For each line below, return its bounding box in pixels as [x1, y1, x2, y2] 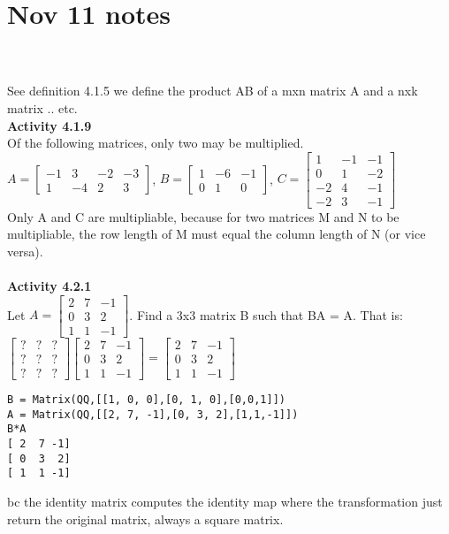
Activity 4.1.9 [7, 116, 92, 134]
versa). [7, 242, 43, 260]
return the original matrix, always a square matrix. [7, 509, 284, 528]
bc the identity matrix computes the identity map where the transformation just [7, 492, 443, 510]
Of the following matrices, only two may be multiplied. [7, 133, 304, 152]
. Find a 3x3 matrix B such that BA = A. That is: [129, 305, 403, 324]
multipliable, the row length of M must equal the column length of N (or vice [7, 225, 426, 243]
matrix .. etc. [7, 98, 78, 117]
